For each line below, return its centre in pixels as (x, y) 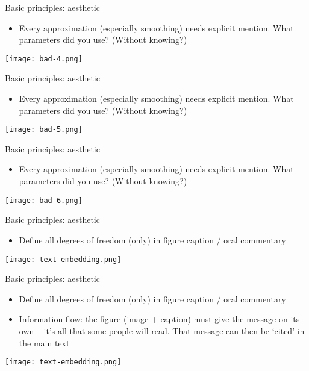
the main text (44, 342)
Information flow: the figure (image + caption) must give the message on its (159, 319)
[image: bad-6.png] (44, 200)
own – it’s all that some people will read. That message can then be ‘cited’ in (162, 330)
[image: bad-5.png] (44, 130)
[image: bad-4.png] (44, 59)
